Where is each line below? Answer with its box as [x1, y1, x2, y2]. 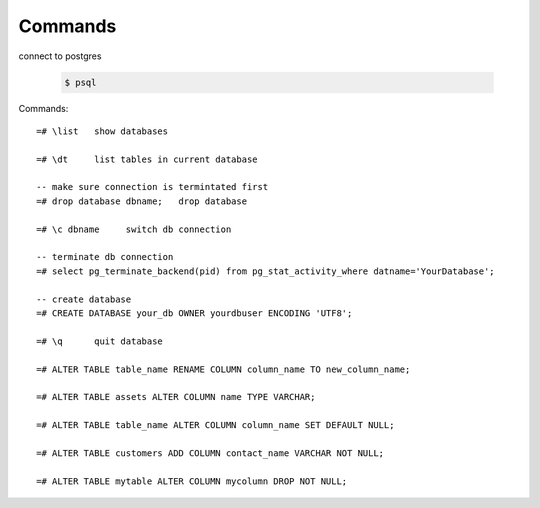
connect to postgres [18, 50, 102, 62]
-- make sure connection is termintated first [36, 181, 269, 193]
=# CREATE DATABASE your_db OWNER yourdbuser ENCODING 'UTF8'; [36, 307, 353, 319]
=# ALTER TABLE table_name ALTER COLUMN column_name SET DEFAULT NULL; [36, 420, 395, 431]
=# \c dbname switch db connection [36, 223, 232, 235]
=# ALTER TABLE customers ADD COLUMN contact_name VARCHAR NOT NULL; [36, 447, 385, 459]
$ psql [64, 76, 97, 88]
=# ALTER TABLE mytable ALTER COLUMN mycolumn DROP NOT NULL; [36, 475, 348, 487]
